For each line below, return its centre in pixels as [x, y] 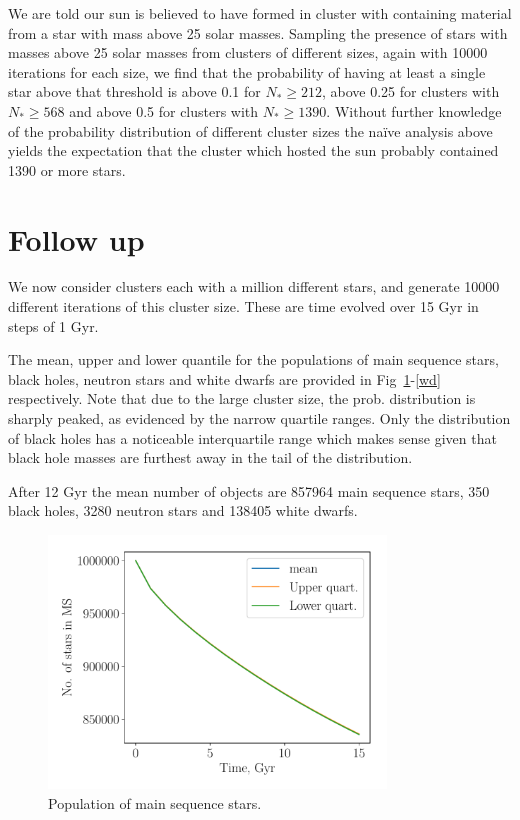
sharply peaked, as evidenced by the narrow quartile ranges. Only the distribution [259, 418]
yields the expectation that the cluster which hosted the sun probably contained [253, 150]
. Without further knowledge [414, 110]
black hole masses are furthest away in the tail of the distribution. [210, 457]
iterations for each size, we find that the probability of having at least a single [247, 71]
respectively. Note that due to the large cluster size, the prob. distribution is [242, 398]
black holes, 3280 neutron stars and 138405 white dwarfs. [183, 510]
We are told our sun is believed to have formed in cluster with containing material [260, 13]
